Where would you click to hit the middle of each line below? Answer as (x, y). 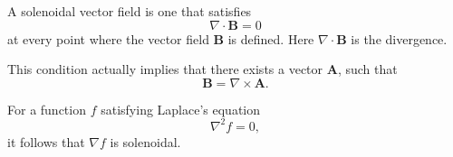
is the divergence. (399, 38)
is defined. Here (271, 38)
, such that (367, 69)
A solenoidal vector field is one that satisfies (130, 11)
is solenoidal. (145, 141)
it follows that (46, 141)
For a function (47, 109)
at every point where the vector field (108, 38)
